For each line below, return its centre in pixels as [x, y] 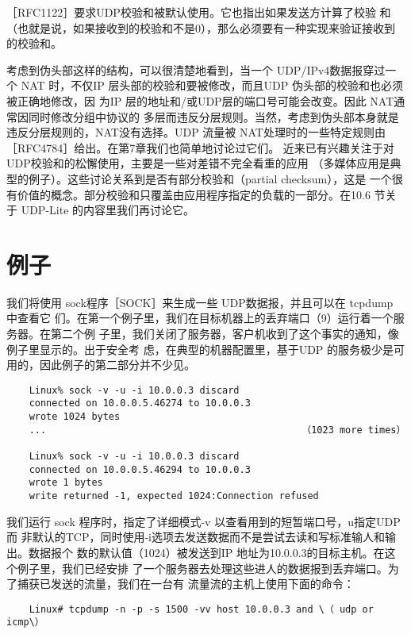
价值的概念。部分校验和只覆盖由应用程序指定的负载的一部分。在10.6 [194, 194]
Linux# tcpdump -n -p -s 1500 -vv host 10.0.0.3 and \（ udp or [201, 609]
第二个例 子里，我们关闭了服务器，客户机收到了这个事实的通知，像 [225, 334]
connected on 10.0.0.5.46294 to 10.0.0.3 [140, 469]
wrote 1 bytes [66, 483]
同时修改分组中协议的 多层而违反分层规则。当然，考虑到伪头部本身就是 [213, 116]
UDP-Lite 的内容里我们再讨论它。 [108, 210]
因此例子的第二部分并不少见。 [117, 365]
